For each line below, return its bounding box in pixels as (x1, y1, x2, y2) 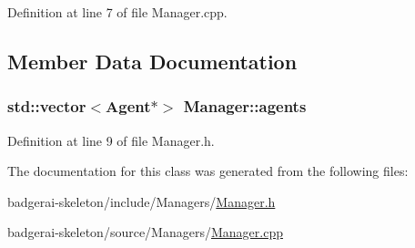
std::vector (7, 95, 86, 118)
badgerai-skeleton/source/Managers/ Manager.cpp (7, 222, 283, 242)
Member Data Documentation (7, 46, 298, 75)
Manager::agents (183, 95, 307, 118)
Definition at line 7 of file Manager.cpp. (7, 3, 228, 21)
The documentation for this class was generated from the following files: (7, 161, 409, 181)
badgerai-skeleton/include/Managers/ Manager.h (7, 191, 276, 211)
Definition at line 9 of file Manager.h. (7, 130, 215, 150)
